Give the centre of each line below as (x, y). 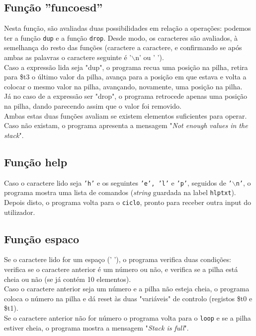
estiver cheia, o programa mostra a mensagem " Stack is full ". (96, 327)
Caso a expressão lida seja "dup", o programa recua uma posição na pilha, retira (126, 67)
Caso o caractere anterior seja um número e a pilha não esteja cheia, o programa (127, 289)
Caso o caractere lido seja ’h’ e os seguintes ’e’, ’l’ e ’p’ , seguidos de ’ (118, 182)
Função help (36, 162)
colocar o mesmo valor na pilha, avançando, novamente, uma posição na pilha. (123, 86)
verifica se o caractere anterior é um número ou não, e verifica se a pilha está (121, 269)
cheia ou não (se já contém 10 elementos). (68, 279)
